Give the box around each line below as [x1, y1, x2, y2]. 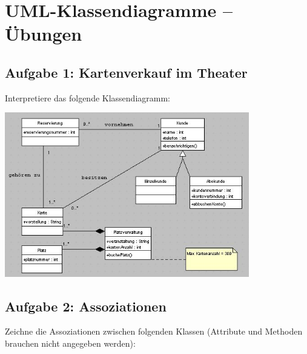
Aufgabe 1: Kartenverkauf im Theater [5, 63, 248, 81]
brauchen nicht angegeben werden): [5, 337, 136, 350]
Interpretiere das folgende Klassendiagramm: [5, 91, 170, 104]
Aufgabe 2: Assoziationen [5, 296, 167, 315]
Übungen [5, 21, 82, 46]
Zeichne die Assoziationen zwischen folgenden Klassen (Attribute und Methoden [5, 325, 303, 338]
